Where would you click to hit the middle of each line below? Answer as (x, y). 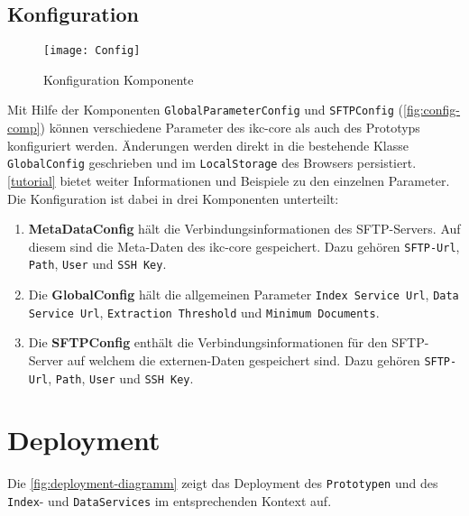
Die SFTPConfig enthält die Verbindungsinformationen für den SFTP (226, 342)
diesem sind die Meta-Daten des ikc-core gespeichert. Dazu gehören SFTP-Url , (244, 246)
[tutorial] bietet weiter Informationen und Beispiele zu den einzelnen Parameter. (229, 180)
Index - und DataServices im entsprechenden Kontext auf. (170, 501)
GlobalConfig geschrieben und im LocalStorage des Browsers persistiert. (212, 163)
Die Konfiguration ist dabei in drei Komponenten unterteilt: (173, 198)
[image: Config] (92, 51)
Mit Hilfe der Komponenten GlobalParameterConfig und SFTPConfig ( (206, 110)
